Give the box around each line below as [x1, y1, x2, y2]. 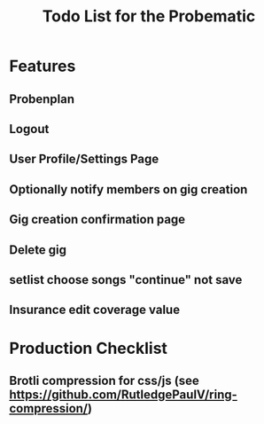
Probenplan [9, 91, 75, 106]
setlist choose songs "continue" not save [9, 272, 243, 287]
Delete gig [9, 242, 67, 257]
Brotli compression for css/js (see [9, 373, 199, 388]
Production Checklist [9, 338, 168, 358]
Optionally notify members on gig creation [9, 182, 248, 197]
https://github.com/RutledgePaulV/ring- [9, 387, 237, 402]
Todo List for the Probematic [42, 6, 256, 27]
